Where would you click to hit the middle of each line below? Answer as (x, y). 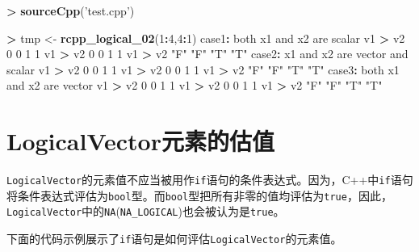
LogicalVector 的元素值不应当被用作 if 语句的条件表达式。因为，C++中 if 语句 (210, 180)
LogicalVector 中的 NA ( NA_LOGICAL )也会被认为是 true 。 (146, 211)
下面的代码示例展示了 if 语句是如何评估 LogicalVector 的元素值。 (174, 239)
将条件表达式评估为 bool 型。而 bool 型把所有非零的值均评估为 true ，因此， (199, 195)
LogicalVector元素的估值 (140, 141)
